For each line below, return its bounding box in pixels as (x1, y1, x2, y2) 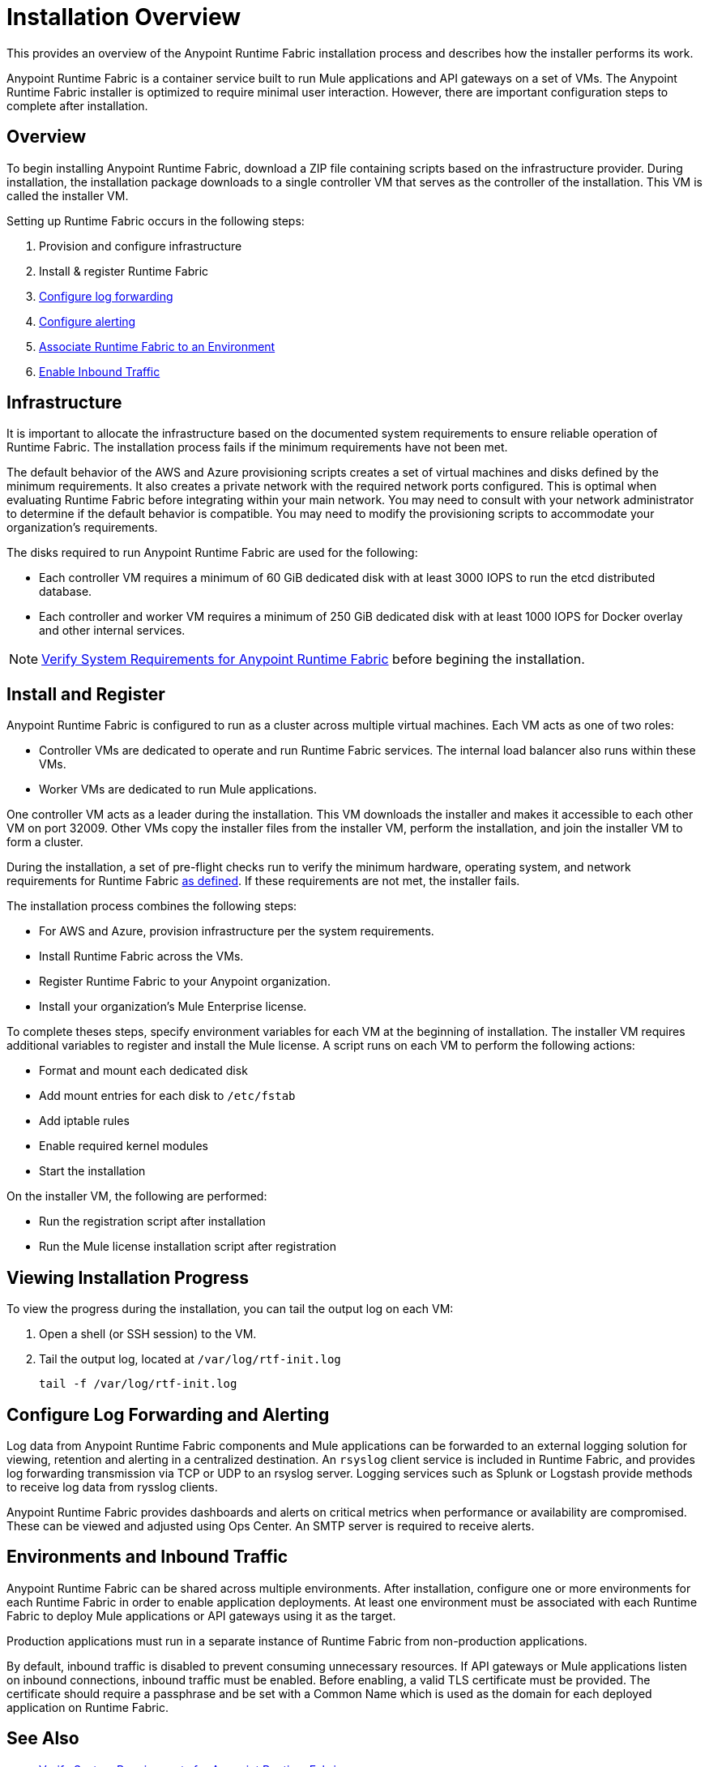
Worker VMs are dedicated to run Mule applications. (39, 782, 317, 797)
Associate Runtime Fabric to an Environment (39, 339, 275, 353)
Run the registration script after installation (39, 1214, 266, 1229)
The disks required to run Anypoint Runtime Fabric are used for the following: (6, 546, 418, 560)
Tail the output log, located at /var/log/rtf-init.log (39, 1352, 341, 1367)
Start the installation (39, 1164, 146, 1179)
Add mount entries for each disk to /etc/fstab (39, 1089, 296, 1103)
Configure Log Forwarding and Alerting (6, 1404, 330, 1425)
